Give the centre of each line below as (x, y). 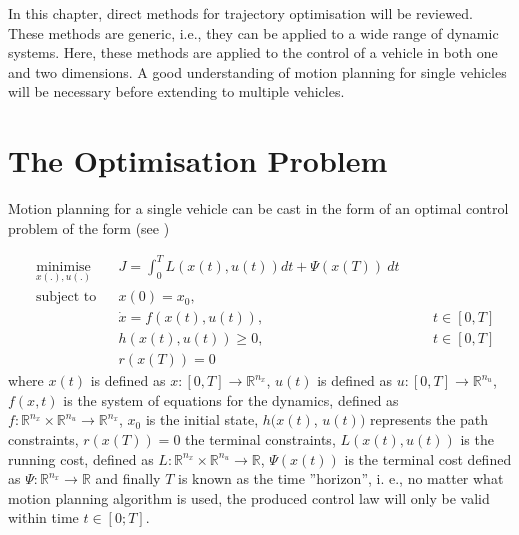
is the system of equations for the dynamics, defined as (231, 399)
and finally (128, 478)
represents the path (429, 419)
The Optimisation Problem (198, 160)
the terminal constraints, (260, 438)
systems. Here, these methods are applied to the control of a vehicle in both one (253, 52)
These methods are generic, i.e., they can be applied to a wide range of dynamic (253, 32)
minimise (63, 266)
